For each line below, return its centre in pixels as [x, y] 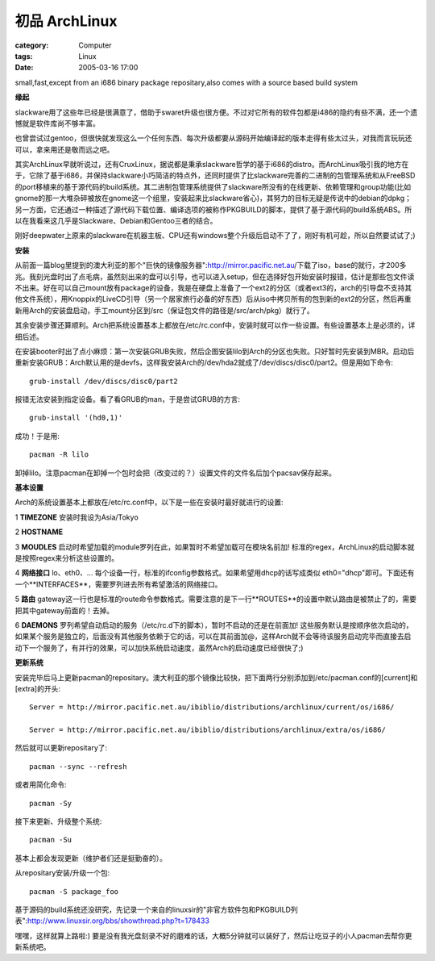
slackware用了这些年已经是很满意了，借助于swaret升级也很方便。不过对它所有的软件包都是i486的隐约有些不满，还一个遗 [216, 112]
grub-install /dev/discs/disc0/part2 [104, 381]
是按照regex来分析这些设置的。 [67, 558]
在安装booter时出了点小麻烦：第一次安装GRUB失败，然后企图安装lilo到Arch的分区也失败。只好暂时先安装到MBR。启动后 [215, 351]
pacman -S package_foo [74, 891]
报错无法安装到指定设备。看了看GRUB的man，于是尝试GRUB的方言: [128, 399]
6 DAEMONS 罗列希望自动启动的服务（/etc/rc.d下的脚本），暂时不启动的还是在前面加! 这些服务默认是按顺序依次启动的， [214, 625]
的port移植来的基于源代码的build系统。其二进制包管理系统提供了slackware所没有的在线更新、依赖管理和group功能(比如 [213, 186]
